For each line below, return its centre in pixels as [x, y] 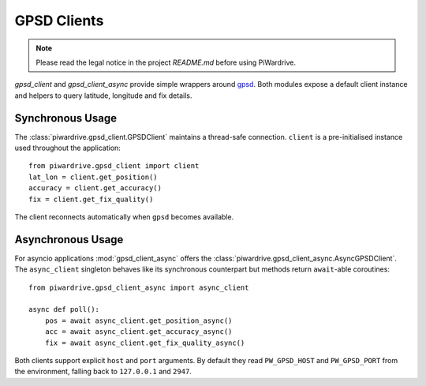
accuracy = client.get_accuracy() [95, 188]
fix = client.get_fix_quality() [91, 199]
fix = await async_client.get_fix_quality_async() [145, 343]
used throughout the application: [68, 148]
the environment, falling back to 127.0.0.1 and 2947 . [103, 372]
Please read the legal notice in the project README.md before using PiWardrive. [166, 62]
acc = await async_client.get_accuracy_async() [138, 332]
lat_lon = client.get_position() [93, 177]
